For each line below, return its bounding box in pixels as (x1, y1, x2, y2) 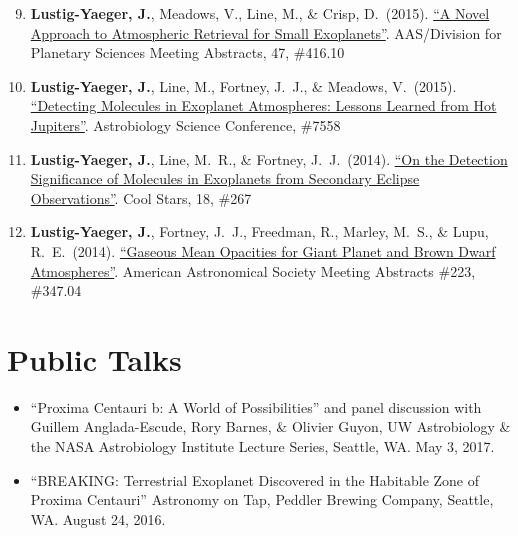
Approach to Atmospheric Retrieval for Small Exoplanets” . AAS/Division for (30, 22, 502, 43)
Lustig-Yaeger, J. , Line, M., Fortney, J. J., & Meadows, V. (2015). (30, 75, 457, 96)
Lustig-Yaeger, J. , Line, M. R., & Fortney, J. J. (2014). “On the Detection (30, 148, 508, 169)
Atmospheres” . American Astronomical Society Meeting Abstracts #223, (30, 260, 476, 281)
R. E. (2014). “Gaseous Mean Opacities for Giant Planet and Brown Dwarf (30, 240, 496, 261)
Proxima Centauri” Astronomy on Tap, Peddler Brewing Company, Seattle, (30, 489, 494, 510)
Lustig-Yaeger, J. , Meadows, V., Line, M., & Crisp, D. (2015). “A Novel (30, 3, 490, 23)
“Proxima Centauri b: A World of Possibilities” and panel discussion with (30, 396, 482, 417)
